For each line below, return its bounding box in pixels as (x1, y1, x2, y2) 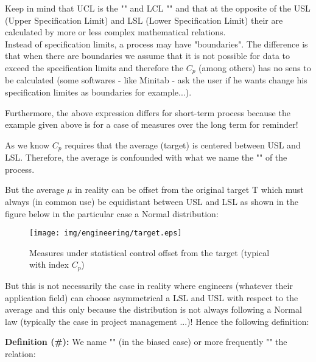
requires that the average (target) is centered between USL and (65, 138, 301, 151)
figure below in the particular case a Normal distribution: (5, 207, 219, 220)
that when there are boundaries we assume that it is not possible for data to (5, 49, 290, 62)
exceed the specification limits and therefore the (5, 61, 184, 74)
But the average (5, 183, 65, 196)
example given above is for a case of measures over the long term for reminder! (5, 118, 298, 131)
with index (29, 258, 69, 271)
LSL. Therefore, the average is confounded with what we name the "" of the (5, 151, 287, 164)
